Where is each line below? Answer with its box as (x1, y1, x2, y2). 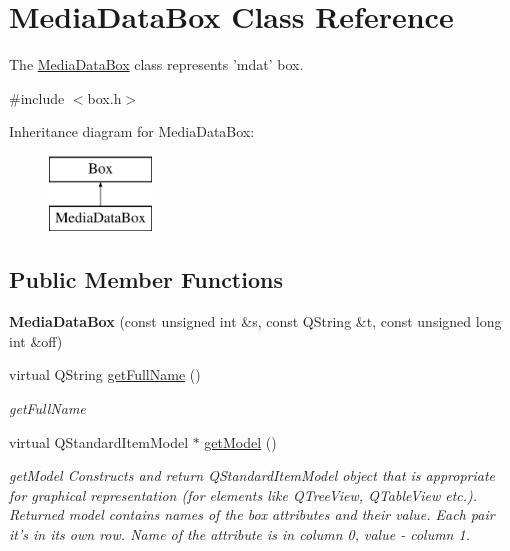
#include (9, 87, 65, 108)
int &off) (9, 330, 63, 351)
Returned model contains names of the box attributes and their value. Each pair (9, 504, 495, 525)
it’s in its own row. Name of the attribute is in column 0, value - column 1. (9, 524, 470, 545)
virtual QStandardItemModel (9, 431, 189, 452)
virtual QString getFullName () (9, 364, 201, 385)
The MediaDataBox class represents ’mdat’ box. (9, 54, 304, 75)
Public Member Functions (9, 264, 283, 295)
